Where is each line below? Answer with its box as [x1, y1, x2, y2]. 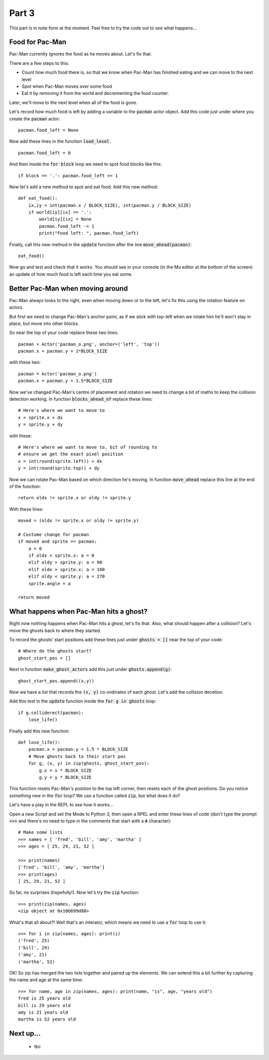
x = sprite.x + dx [18, 414, 63, 420]
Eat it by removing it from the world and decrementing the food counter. [21, 90, 169, 96]
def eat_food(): [18, 195, 58, 201]
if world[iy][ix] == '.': [28, 210, 92, 215]
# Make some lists [18, 829, 63, 835]
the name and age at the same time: [9, 977, 83, 983]
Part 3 [9, 7, 35, 18]
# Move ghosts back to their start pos [28, 753, 126, 759]
